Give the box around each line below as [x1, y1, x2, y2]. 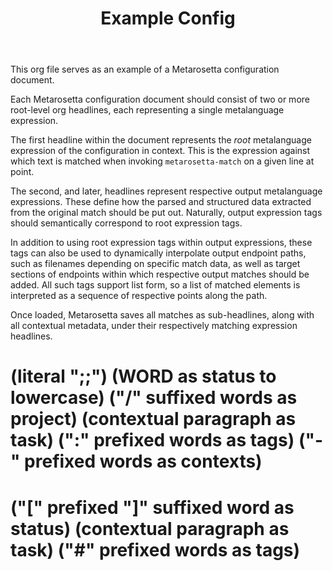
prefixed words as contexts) [24, 450, 263, 473]
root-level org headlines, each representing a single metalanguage [10, 104, 285, 116]
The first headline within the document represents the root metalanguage [10, 134, 312, 146]
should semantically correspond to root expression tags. [10, 217, 243, 229]
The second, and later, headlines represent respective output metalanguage [10, 185, 323, 197]
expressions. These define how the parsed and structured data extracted [10, 196, 312, 208]
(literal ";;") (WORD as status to [10, 365, 277, 388]
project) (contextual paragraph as [10, 408, 297, 431]
